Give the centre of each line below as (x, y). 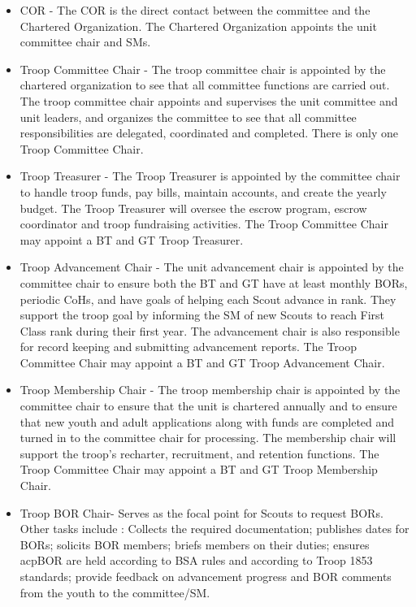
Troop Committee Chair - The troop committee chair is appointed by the (203, 69)
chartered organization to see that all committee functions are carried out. (205, 85)
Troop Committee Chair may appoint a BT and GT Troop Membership (199, 469)
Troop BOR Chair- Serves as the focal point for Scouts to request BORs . (201, 512)
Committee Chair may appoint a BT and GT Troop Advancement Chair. (202, 362)
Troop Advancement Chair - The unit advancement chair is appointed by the (212, 267)
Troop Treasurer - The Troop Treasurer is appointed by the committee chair (210, 176)
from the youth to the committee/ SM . (115, 592)
